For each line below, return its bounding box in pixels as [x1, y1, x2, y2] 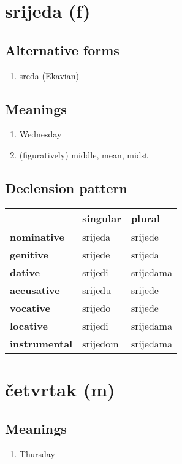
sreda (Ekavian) [19, 69, 79, 82]
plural [131, 211, 161, 225]
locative [10, 318, 48, 333]
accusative [10, 282, 60, 297]
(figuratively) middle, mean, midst [19, 148, 148, 161]
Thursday [19, 447, 55, 460]
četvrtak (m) [5, 376, 115, 401]
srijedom [82, 336, 119, 350]
